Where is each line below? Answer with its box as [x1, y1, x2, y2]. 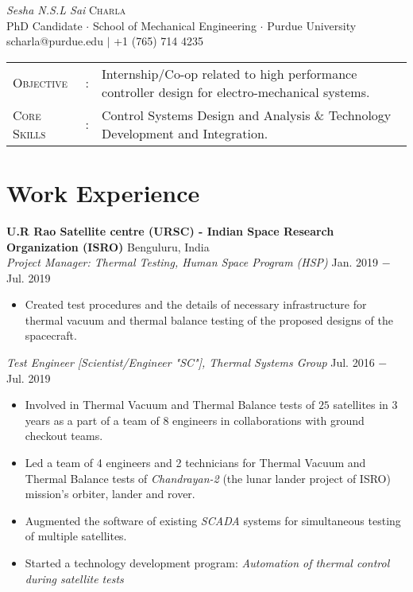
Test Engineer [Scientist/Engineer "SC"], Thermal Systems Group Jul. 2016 [6, 354, 375, 371]
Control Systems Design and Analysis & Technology [102, 105, 392, 124]
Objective [13, 73, 68, 92]
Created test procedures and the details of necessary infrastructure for [25, 296, 367, 313]
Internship [102, 64, 159, 83]
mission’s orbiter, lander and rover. [25, 485, 195, 502]
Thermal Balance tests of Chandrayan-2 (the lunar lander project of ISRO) [25, 469, 391, 486]
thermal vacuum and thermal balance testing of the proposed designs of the [25, 311, 393, 328]
